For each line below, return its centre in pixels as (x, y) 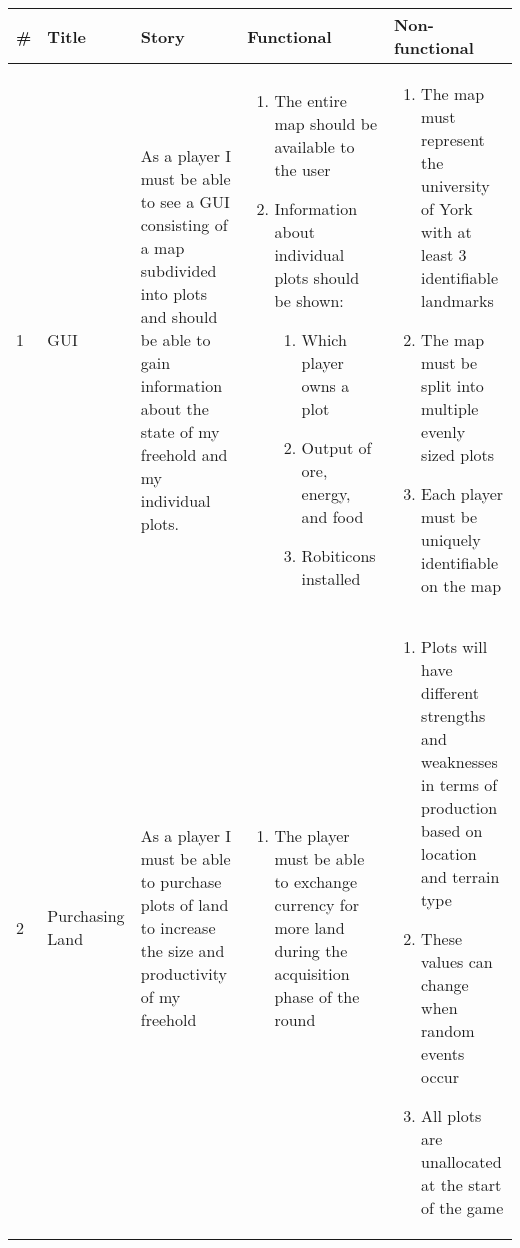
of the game (462, 1207)
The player (312, 835)
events (443, 1053)
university (455, 185)
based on (452, 830)
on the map (461, 585)
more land (309, 927)
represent (453, 139)
